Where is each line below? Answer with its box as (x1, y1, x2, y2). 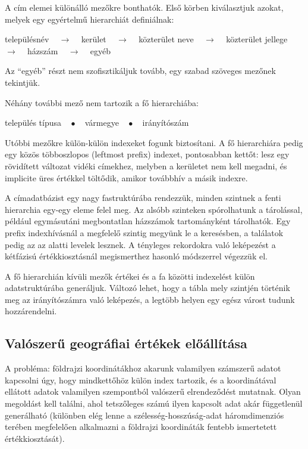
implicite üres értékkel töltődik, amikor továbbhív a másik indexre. (5, 171, 248, 184)
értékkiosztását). (5, 432, 65, 444)
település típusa (5, 116, 62, 129)
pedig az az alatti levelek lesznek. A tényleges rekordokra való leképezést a (5, 238, 276, 250)
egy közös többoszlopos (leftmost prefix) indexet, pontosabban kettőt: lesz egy (5, 148, 290, 160)
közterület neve (139, 33, 194, 45)
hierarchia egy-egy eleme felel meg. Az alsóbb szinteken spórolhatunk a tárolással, (5, 203, 303, 215)
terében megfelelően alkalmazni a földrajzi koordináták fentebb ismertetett (5, 420, 277, 433)
